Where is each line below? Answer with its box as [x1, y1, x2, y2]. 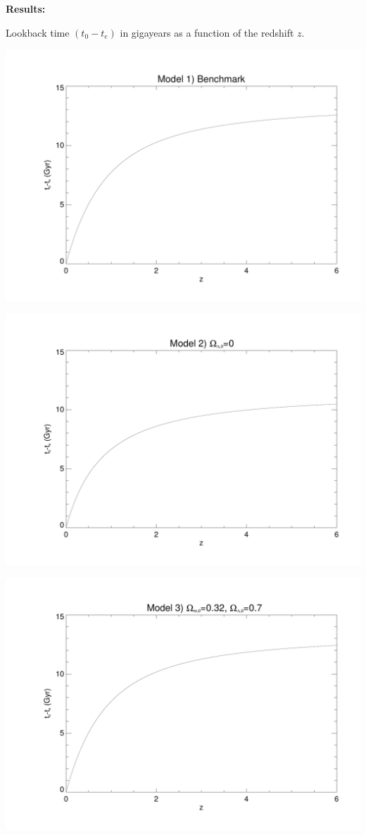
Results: [6, 1, 46, 16]
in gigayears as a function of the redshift [120, 25, 294, 39]
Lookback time [6, 25, 70, 39]
